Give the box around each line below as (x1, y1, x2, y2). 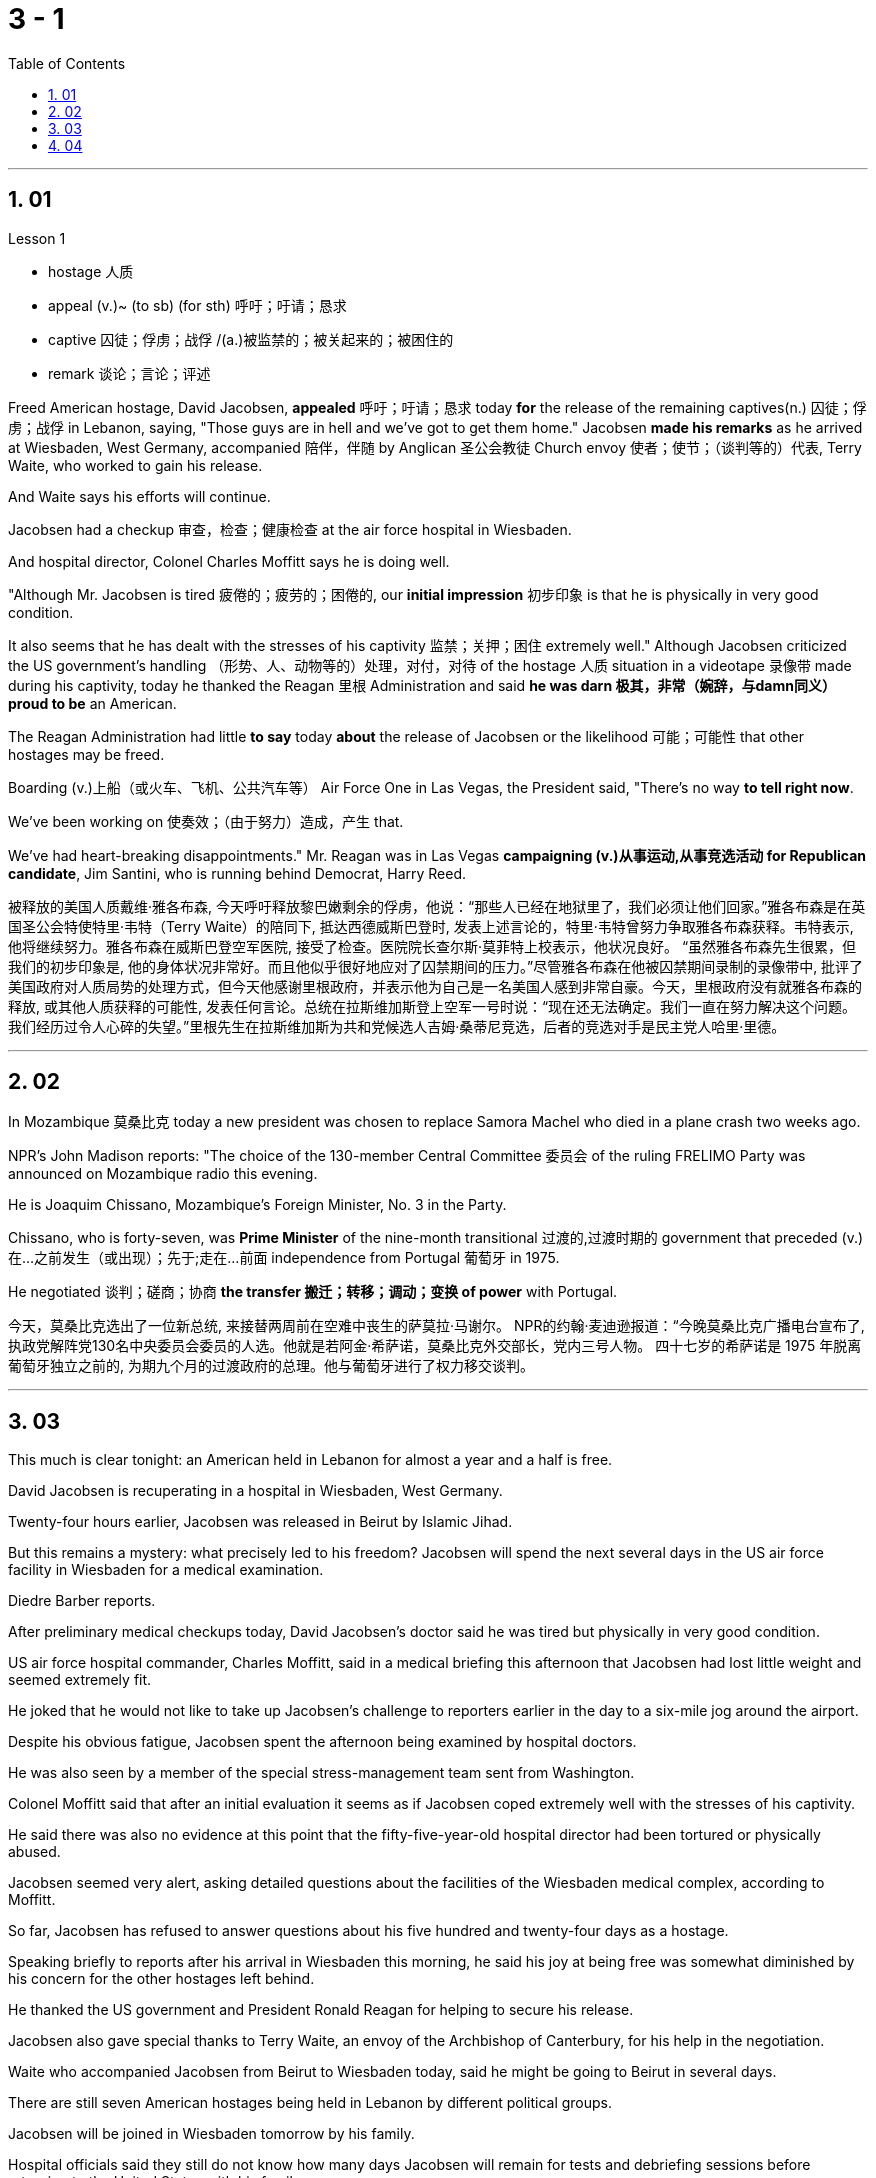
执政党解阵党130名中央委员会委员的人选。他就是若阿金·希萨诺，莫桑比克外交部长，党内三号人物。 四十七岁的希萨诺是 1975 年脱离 (8, 1337, 862, 1355)
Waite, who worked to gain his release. (8, 456, 263, 474)
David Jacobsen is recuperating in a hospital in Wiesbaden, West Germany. (8, 1482, 503, 1500)
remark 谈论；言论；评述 (48, 364, 211, 382)
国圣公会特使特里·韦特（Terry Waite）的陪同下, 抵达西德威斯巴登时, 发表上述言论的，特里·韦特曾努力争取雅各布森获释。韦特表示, (8, 917, 854, 935)
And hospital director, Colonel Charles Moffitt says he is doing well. (8, 552, 450, 570)
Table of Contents (8, 54, 126, 72)
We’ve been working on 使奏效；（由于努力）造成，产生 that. (8, 812, 404, 830)
